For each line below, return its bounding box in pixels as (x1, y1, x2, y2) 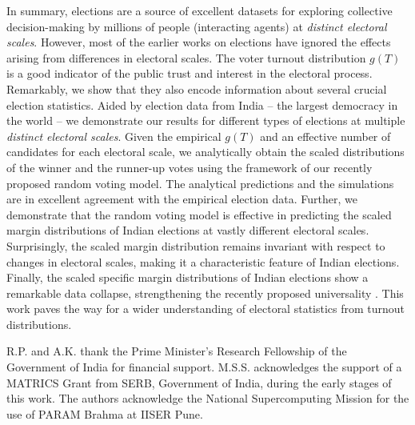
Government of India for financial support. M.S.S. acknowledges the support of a (6, 359, 402, 375)
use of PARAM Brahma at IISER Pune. (6, 405, 203, 422)
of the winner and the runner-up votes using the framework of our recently (6, 158, 373, 175)
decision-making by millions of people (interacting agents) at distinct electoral (6, 18, 387, 34)
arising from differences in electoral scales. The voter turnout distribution (6, 49, 366, 66)
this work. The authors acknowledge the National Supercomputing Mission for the (6, 390, 409, 407)
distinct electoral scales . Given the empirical (6, 127, 221, 144)
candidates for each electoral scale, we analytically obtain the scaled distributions (6, 143, 405, 160)
